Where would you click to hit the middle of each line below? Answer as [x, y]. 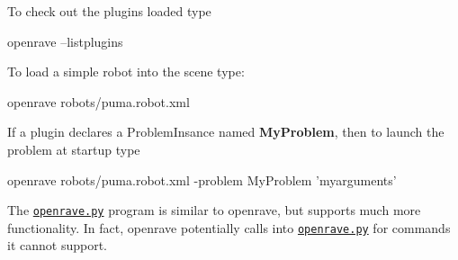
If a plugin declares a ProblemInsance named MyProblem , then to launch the [226, 132]
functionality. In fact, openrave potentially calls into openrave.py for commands [229, 227]
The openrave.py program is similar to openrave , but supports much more [214, 210]
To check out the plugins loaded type [109, 11]
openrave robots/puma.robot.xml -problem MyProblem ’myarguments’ [202, 179]
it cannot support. [57, 245]
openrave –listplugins [65, 41]
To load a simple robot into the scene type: [126, 72]
